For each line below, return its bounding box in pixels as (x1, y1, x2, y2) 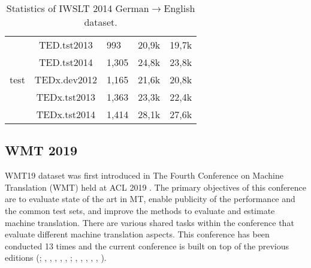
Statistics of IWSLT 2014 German (6, 1, 149, 15)
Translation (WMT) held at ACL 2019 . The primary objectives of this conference (5, 180, 307, 193)
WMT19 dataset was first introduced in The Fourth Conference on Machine (5, 169, 283, 182)
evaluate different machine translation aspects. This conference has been (5, 228, 270, 240)
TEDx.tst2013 (36, 90, 96, 104)
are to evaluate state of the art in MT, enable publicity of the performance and (5, 192, 295, 205)
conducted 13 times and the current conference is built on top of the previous (5, 239, 289, 252)
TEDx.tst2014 (36, 107, 96, 121)
